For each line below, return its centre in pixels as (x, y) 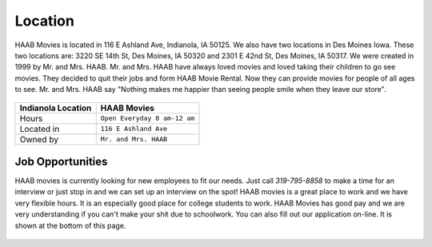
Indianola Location (56, 108)
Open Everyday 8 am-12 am (148, 118)
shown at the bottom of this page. (70, 225)
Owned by (39, 139)
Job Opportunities (61, 161)
